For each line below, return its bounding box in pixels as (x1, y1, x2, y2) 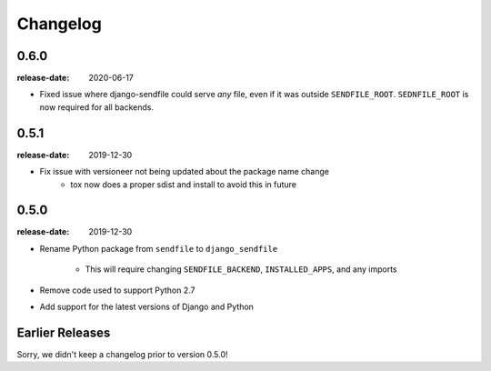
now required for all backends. (39, 101, 155, 113)
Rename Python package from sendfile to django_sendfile (39, 243, 278, 254)
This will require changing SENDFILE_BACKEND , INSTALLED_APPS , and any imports (85, 264, 397, 275)
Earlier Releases (16, 325, 111, 340)
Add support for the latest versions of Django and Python (39, 301, 255, 312)
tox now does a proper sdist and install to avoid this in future (70, 178, 297, 190)
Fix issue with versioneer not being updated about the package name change (39, 166, 329, 177)
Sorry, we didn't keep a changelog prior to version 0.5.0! (16, 348, 228, 359)
